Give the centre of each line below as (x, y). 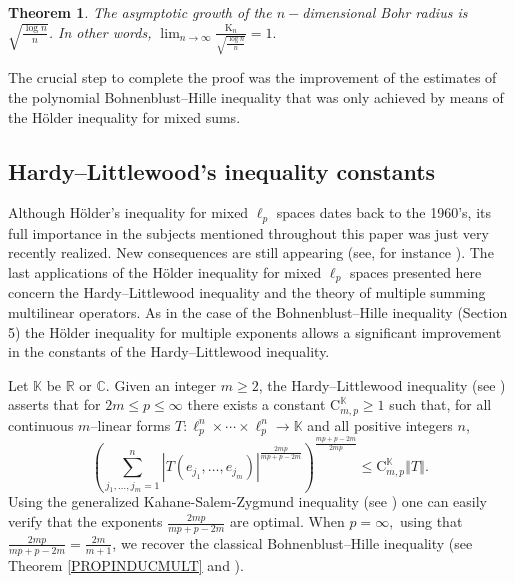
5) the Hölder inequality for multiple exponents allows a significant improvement (255, 331)
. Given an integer (161, 384)
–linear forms (130, 424)
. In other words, (100, 31)
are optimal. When (287, 521)
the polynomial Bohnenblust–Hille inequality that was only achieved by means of (256, 96)
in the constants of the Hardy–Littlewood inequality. (169, 351)
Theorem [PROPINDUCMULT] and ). (126, 564)
